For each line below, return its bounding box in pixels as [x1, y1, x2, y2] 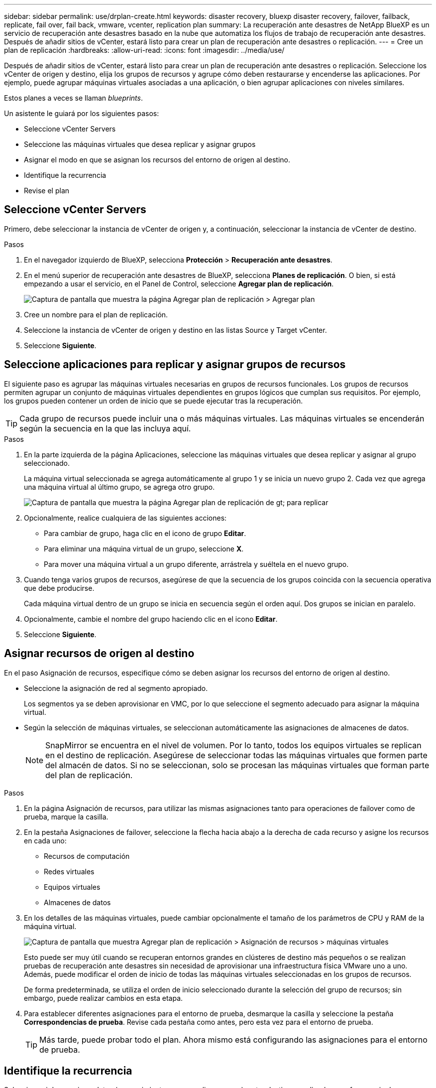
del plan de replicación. [45, 770, 133, 780]
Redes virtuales [44, 867, 95, 876]
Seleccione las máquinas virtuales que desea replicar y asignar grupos [24, 140, 256, 148]
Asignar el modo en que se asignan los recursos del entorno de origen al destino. [24, 155, 291, 164]
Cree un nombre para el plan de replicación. [24, 310, 168, 319]
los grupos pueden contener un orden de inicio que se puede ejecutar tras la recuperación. [4, 396, 303, 405]
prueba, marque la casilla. [24, 812, 109, 821]
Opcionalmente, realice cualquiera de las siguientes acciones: [24, 513, 227, 522]
